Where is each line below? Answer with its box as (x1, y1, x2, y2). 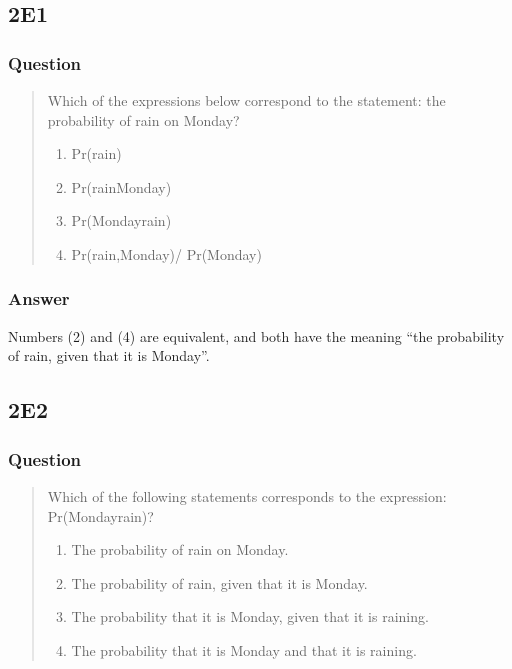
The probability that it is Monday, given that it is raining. (71, 606, 429, 627)
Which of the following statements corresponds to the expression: (47, 485, 447, 506)
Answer (8, 286, 70, 311)
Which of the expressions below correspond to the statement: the (47, 90, 446, 110)
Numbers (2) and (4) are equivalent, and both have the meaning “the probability (8, 325, 505, 346)
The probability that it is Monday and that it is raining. (71, 639, 417, 660)
